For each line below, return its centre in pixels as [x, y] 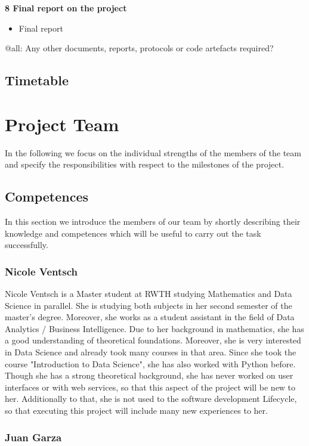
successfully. [27, 245]
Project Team [62, 124]
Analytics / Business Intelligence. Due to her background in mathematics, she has [154, 328]
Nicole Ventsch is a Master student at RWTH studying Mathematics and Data [149, 294]
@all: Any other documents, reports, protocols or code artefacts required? [139, 48]
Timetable [37, 80]
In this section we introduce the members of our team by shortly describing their [153, 222]
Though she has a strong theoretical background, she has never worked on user [149, 375]
